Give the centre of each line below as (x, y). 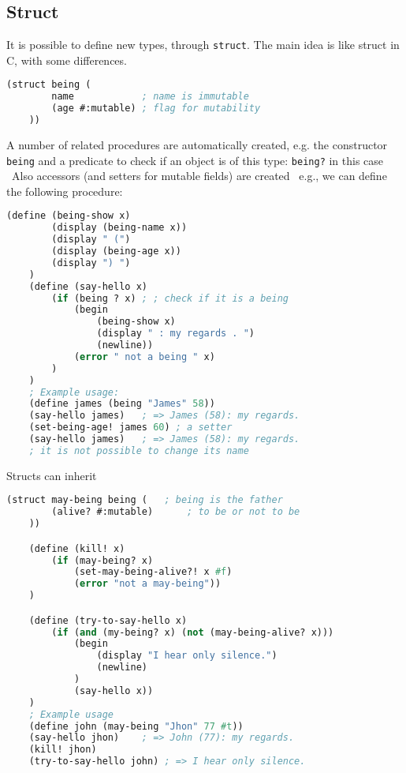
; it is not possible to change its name (139, 450)
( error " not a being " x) (144, 356)
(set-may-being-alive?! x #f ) (153, 572)
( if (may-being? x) (102, 560)
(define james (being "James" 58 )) (122, 404)
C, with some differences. (67, 60)
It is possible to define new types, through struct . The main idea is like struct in (203, 45)
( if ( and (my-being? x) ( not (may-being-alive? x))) (193, 632)
